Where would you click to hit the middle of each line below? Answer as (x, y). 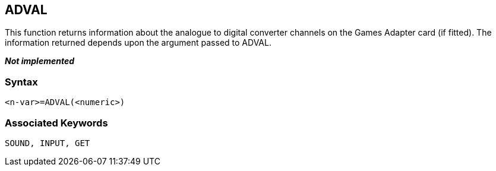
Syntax (21, 82)
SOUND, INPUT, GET (48, 143)
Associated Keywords (56, 123)
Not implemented (40, 61)
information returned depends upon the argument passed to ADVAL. (138, 43)
